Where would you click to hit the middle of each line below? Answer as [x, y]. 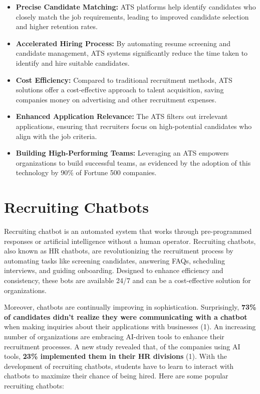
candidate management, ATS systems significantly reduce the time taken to [132, 53]
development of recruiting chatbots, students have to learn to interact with [119, 366]
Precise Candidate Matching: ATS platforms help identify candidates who [136, 7]
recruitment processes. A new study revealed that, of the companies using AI [122, 346]
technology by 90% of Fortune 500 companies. [86, 172]
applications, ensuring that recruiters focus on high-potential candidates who [134, 126]
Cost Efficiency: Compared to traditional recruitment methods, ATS [124, 80]
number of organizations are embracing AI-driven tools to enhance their [114, 336]
